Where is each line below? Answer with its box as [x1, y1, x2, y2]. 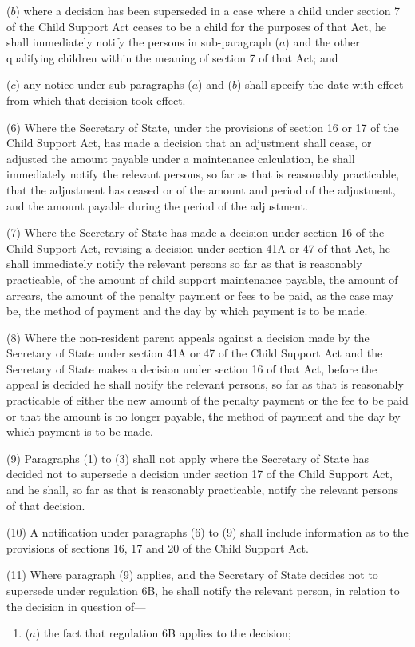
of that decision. [6, 497, 85, 513]
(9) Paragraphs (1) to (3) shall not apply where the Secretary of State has [6, 449, 370, 466]
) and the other [285, 34, 360, 50]
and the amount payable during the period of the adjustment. [6, 197, 308, 214]
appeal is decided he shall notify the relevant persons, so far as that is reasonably [6, 376, 404, 393]
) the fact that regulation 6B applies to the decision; [35, 625, 291, 641]
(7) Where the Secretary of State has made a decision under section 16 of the [6, 224, 385, 241]
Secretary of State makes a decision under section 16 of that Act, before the [6, 360, 377, 377]
